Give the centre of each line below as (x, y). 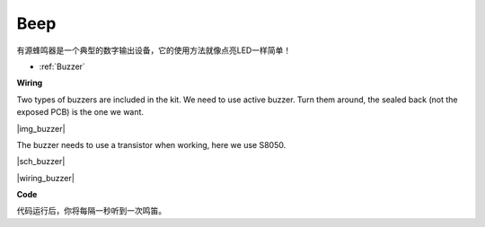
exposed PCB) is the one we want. (80, 112)
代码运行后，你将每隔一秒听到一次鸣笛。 (91, 211)
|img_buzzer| (41, 128)
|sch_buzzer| (41, 162)
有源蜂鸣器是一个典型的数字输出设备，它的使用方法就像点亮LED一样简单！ (154, 50)
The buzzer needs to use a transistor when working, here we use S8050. (151, 144)
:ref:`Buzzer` (62, 66)
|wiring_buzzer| (46, 178)
